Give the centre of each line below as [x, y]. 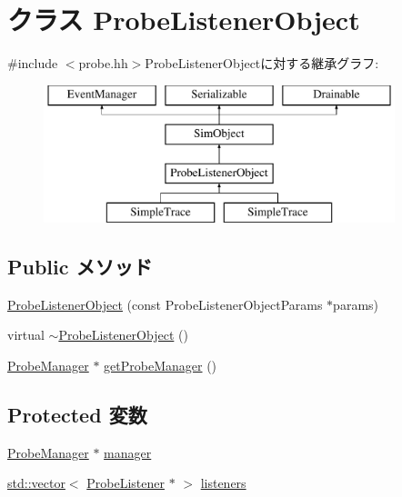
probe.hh [103, 63]
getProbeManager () [161, 365]
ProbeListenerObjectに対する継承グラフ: [262, 63]
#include [33, 63]
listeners [223, 483]
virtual [26, 335]
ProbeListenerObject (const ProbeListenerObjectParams [165, 304]
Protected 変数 [77, 414]
